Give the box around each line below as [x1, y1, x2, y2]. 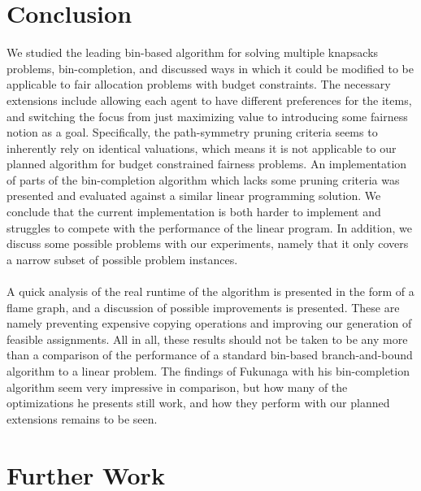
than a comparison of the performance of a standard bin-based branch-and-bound [7, 346, 413, 363]
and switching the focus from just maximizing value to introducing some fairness [7, 107, 408, 124]
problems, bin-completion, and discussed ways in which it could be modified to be [7, 59, 414, 76]
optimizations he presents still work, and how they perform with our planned [7, 394, 390, 411]
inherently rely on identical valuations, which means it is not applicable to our [7, 139, 397, 156]
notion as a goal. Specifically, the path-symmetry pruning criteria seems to [7, 124, 378, 141]
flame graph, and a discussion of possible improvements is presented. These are [7, 298, 400, 315]
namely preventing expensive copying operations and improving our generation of [7, 315, 412, 332]
